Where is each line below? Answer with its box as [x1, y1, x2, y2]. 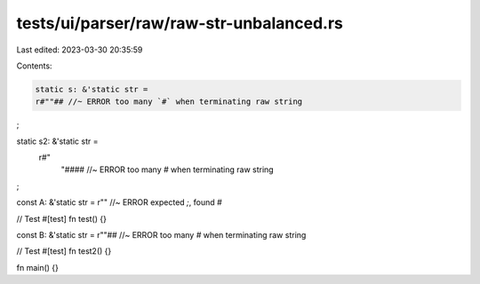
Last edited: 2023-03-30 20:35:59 [16, 44, 143, 55]
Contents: [16, 60, 52, 71]
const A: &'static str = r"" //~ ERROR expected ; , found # [16, 197, 222, 208]
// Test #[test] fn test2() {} [16, 246, 112, 256]
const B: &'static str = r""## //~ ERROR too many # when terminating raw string [16, 230, 307, 241]
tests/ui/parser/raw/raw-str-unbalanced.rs [16, 13, 344, 33]
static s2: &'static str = [16, 136, 99, 146]
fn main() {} [16, 262, 60, 272]
